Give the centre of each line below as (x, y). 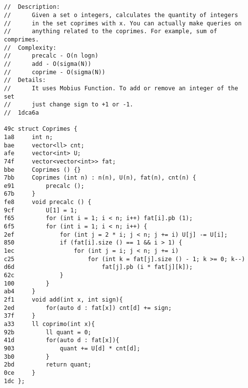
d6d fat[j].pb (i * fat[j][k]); (98, 267)
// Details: (25, 80)
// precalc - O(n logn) (51, 56)
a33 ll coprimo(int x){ (50, 324)
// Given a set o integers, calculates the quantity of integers (121, 15)
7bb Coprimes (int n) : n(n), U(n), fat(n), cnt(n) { (100, 178)
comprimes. (21, 40)
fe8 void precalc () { (48, 202)
